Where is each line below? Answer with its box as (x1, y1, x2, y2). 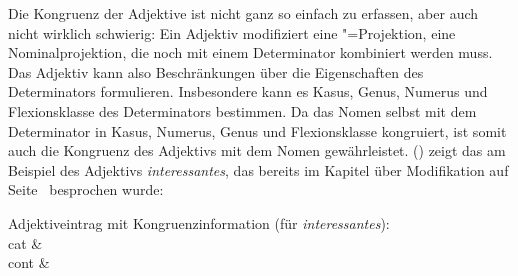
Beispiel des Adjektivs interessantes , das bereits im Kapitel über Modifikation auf (8, 159, 509, 180)
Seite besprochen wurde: (8, 179, 164, 200)
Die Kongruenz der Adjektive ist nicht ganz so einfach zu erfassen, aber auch (8, 3, 479, 23)
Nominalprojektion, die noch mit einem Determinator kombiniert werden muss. (8, 42, 493, 63)
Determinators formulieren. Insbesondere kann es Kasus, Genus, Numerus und (8, 81, 488, 102)
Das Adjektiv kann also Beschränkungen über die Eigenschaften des (8, 61, 424, 82)
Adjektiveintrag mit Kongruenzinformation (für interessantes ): (8, 212, 390, 233)
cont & (8, 252, 50, 273)
